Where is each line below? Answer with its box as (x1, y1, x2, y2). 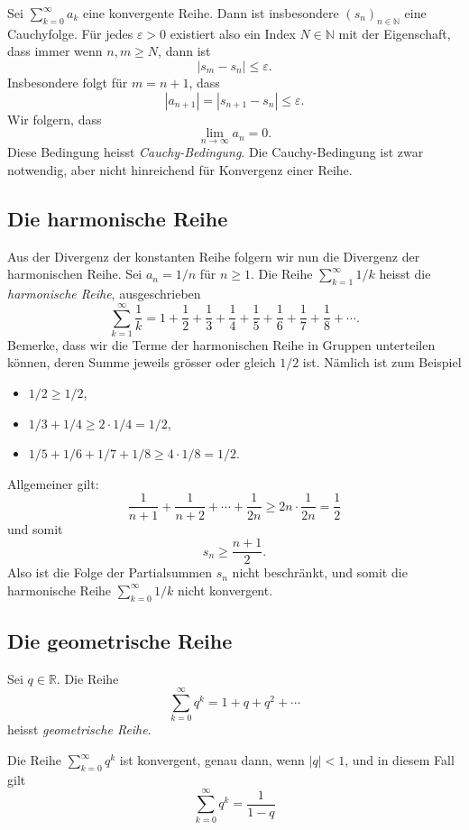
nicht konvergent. (178, 580, 273, 599)
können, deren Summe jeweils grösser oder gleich (7, 353, 276, 372)
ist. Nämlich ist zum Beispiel (302, 353, 462, 372)
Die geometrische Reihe (7, 626, 233, 654)
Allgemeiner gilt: (7, 474, 99, 493)
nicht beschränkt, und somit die (232, 563, 408, 582)
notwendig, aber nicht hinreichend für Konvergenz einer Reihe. (7, 160, 353, 179)
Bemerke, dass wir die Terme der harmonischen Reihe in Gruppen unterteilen (7, 335, 436, 354)
